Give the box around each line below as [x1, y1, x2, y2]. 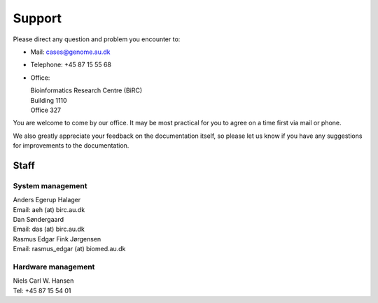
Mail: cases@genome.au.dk [30, 48, 111, 56]
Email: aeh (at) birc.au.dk [13, 205, 85, 213]
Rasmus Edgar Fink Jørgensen [13, 234, 101, 243]
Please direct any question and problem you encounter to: [13, 35, 181, 43]
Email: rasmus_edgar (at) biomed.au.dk [13, 245, 126, 253]
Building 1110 [30, 96, 67, 104]
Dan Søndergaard [13, 216, 64, 223]
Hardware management [13, 262, 95, 272]
